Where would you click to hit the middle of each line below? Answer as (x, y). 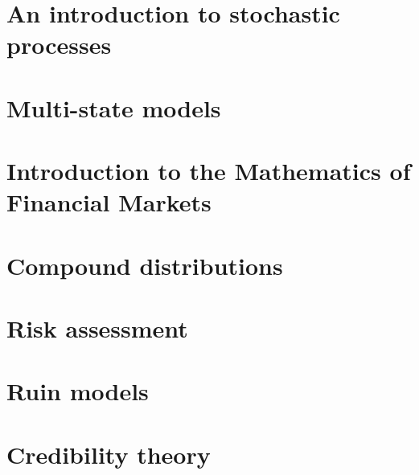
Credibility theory (109, 454)
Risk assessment (97, 328)
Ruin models (78, 391)
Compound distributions (145, 265)
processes (59, 45)
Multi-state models (114, 107)
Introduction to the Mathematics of (209, 171)
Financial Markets (109, 202)
